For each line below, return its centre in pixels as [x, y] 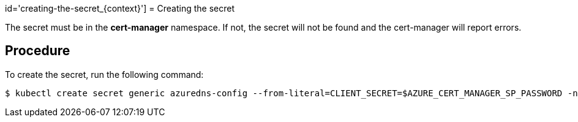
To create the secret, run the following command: [104, 74]
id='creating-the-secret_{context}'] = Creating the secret [120, 8]
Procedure [38, 51]
